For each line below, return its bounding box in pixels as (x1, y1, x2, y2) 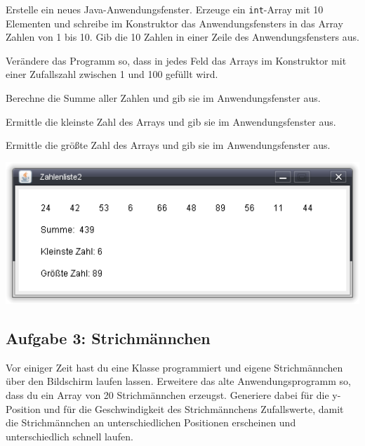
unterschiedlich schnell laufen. (6, 428, 133, 443)
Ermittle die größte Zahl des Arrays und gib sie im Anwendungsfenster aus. (6, 138, 331, 152)
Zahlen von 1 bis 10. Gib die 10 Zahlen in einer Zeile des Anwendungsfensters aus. (6, 29, 359, 44)
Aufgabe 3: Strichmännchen (6, 327, 211, 349)
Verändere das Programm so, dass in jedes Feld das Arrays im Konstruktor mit (6, 53, 347, 67)
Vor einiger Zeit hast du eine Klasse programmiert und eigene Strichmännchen (6, 360, 343, 374)
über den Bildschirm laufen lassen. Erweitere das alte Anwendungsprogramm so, (6, 374, 351, 388)
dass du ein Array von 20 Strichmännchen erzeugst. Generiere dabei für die (6, 388, 329, 402)
